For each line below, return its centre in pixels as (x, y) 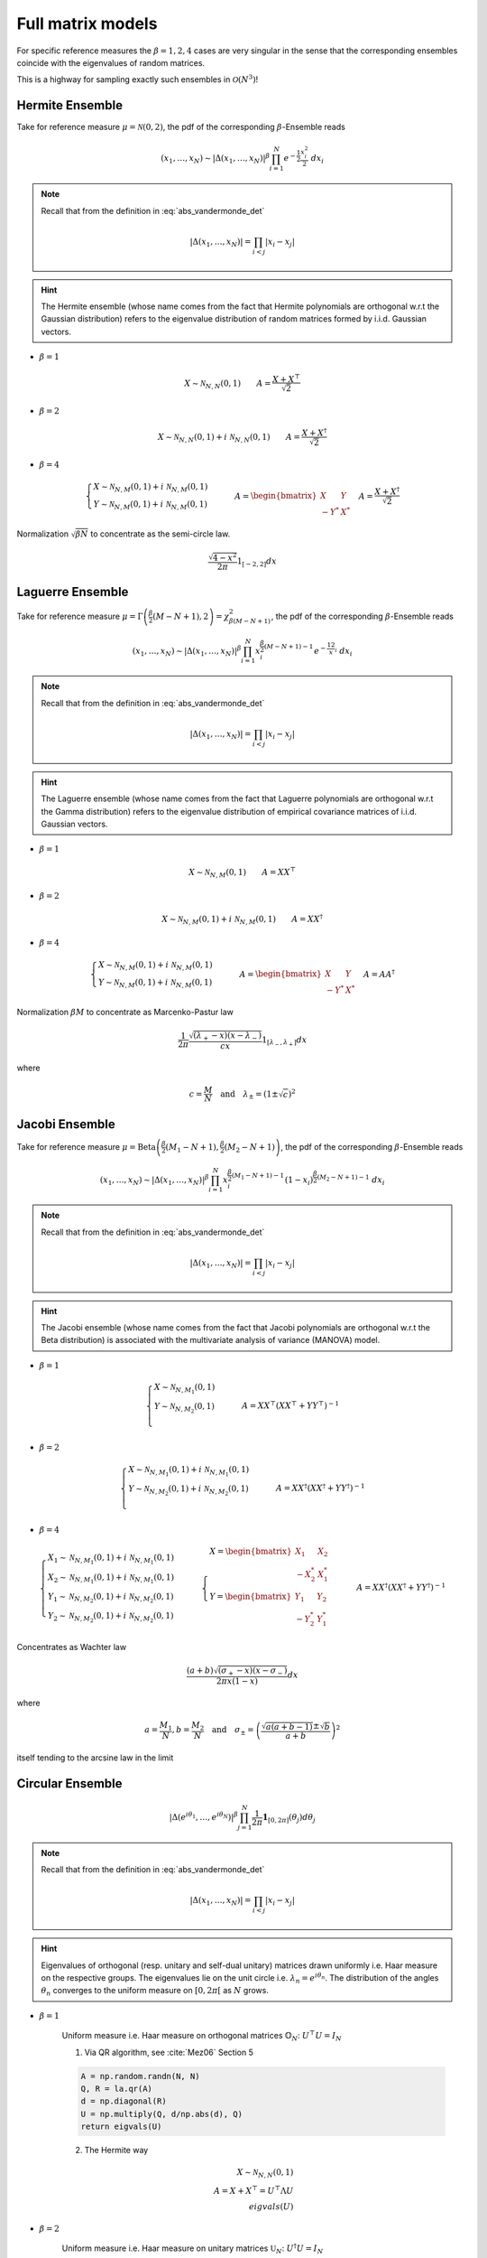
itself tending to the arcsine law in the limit (95, 1758)
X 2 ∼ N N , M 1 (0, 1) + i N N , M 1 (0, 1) (111, 1578)
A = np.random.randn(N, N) (140, 2076)
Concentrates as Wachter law (71, 1647)
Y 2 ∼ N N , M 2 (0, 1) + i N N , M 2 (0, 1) (111, 1617)
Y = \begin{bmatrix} (250, 1596)
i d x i (344, 652)
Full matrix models (87, 23)
